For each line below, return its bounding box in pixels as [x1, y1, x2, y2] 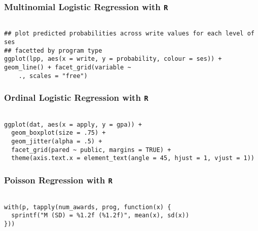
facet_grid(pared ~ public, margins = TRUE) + [11, 146, 171, 153]
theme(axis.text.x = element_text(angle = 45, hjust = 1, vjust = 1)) [11, 155, 254, 162]
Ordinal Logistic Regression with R [4, 91, 149, 104]
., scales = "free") [18, 72, 88, 80]
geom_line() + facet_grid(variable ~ [4, 64, 131, 71]
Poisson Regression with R [4, 174, 113, 186]
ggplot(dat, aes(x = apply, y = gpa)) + [4, 121, 142, 128]
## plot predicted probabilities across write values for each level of [4, 30, 254, 37]
